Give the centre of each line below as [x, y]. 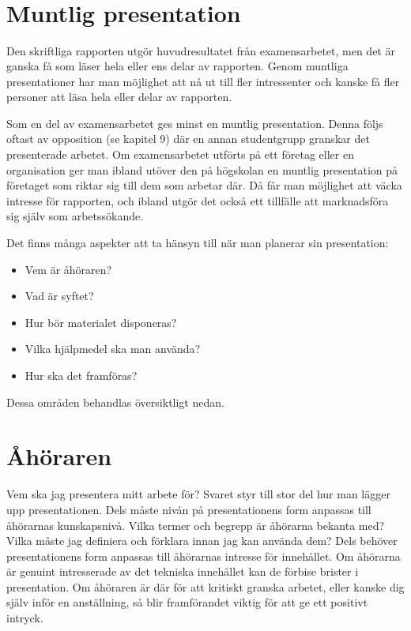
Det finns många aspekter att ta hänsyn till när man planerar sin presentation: [198, 243]
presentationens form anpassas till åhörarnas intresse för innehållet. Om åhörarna [204, 556]
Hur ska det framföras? [81, 375]
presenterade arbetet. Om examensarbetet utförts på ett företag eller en [180, 154]
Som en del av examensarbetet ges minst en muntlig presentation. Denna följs [195, 123]
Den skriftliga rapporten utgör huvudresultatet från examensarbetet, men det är [201, 50]
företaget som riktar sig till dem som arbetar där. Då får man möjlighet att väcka [204, 185]
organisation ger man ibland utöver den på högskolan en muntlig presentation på [202, 169]
